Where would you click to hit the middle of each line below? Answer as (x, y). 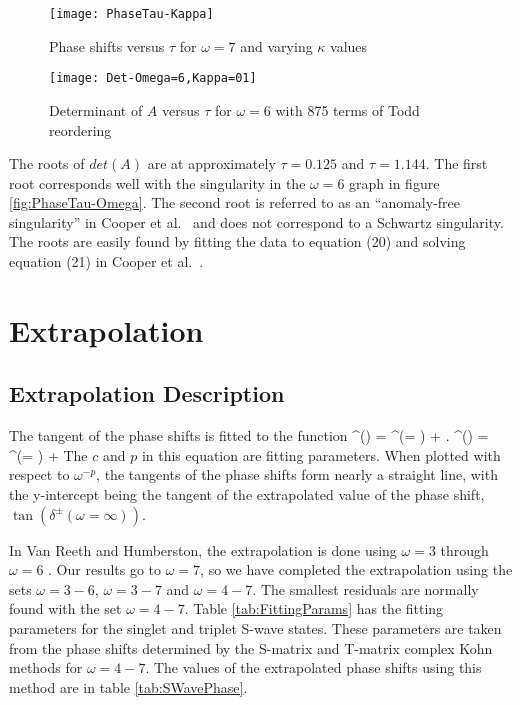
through (464, 549)
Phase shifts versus (107, 45)
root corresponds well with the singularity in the (157, 182)
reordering (80, 129)
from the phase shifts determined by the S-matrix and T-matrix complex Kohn (251, 647)
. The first (456, 163)
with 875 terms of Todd (347, 109)
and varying (276, 45)
